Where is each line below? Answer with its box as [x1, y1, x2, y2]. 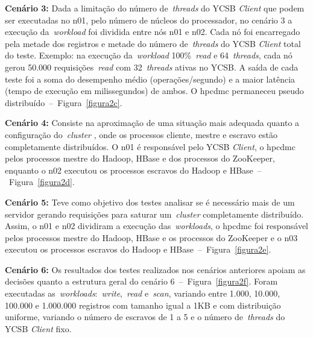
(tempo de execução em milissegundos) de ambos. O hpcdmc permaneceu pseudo [5, 84, 304, 97]
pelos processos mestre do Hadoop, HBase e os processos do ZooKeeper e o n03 [5, 231, 298, 244]
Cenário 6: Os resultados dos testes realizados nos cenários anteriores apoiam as [5, 263, 306, 276]
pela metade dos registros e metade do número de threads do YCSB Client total [5, 37, 301, 49]
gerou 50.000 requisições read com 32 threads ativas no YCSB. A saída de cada [5, 60, 299, 73]
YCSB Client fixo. [5, 322, 72, 335]
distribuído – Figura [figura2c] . [5, 96, 122, 109]
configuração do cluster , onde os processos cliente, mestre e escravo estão [5, 128, 277, 140]
